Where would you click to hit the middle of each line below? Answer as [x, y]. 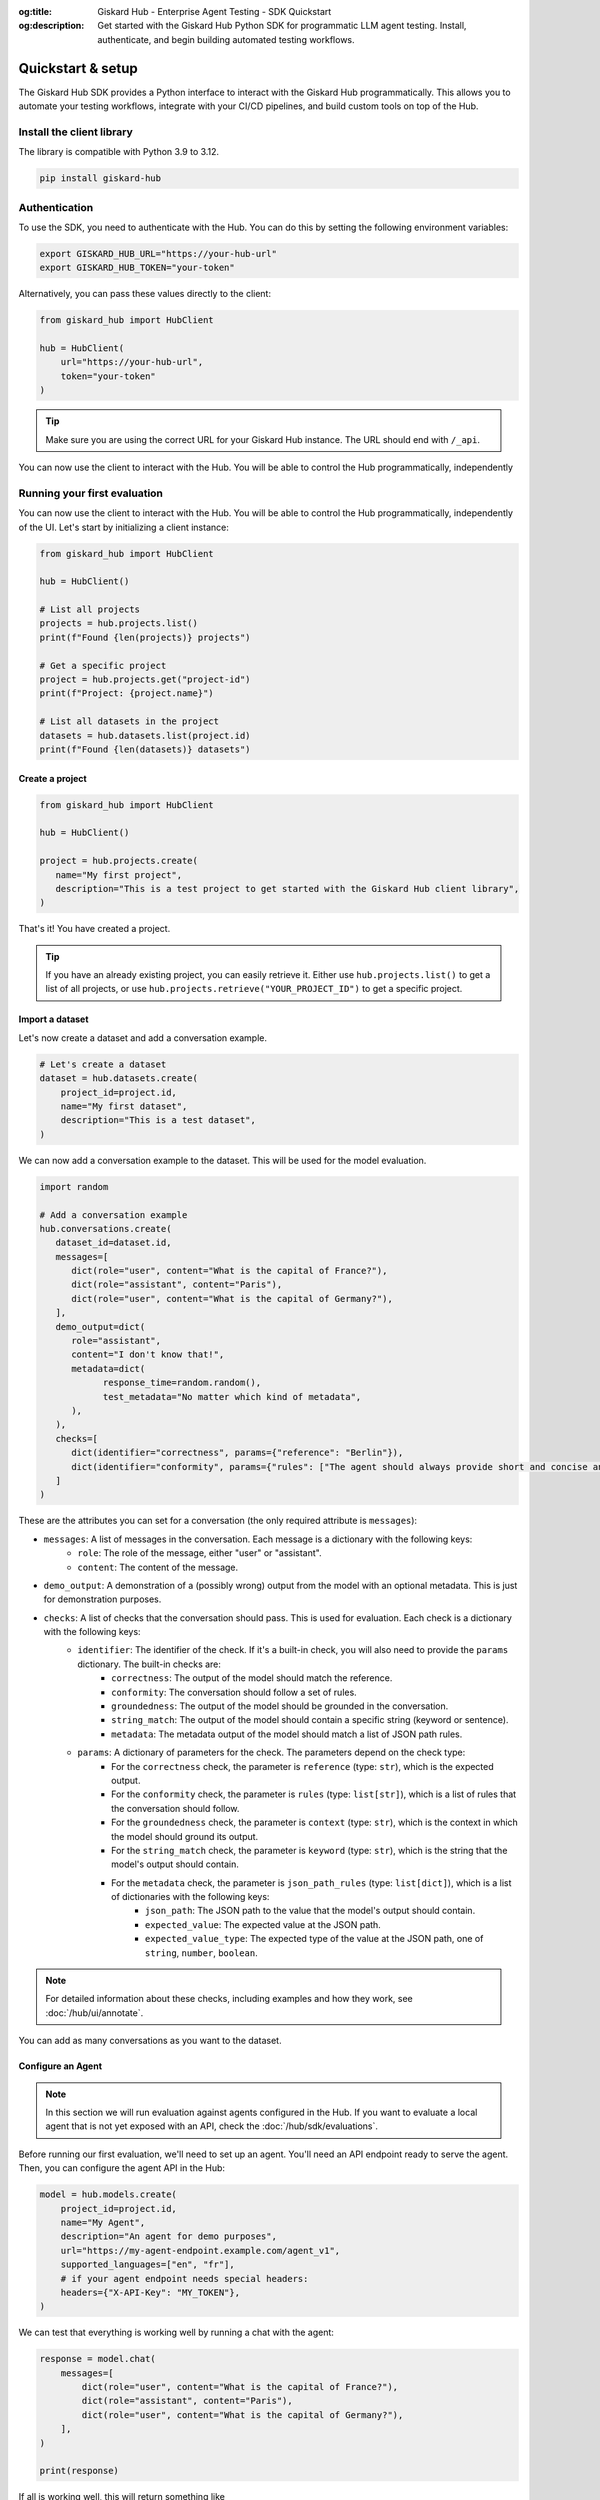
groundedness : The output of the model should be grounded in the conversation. [280, 1706]
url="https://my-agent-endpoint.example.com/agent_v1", [200, 2250]
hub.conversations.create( [105, 1228]
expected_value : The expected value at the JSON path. [263, 1924]
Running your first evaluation [91, 493]
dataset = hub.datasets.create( [119, 1078]
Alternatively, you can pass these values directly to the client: [145, 294]
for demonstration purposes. [102, 1599]
